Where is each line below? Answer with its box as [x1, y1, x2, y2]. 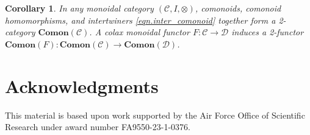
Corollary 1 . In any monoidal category [5, 2, 154, 14]
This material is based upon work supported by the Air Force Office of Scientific [5, 108, 305, 121]
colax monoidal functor [104, 26, 190, 38]
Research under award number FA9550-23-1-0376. [5, 120, 190, 133]
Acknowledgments [5, 73, 159, 98]
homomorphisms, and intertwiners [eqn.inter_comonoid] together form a [5, 13, 276, 26]
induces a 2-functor [231, 26, 304, 38]
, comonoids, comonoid [195, 2, 281, 14]
